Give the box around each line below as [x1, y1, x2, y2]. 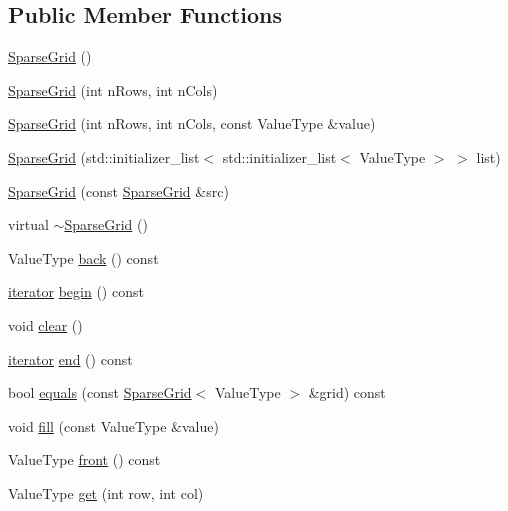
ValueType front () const [8, 449, 161, 470]
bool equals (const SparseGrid [8, 382, 192, 403]
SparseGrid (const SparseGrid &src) [8, 180, 229, 201]
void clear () [8, 314, 83, 335]
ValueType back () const [8, 247, 159, 268]
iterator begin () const [8, 281, 144, 302]
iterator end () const [8, 348, 133, 369]
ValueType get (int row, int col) [8, 482, 204, 503]
